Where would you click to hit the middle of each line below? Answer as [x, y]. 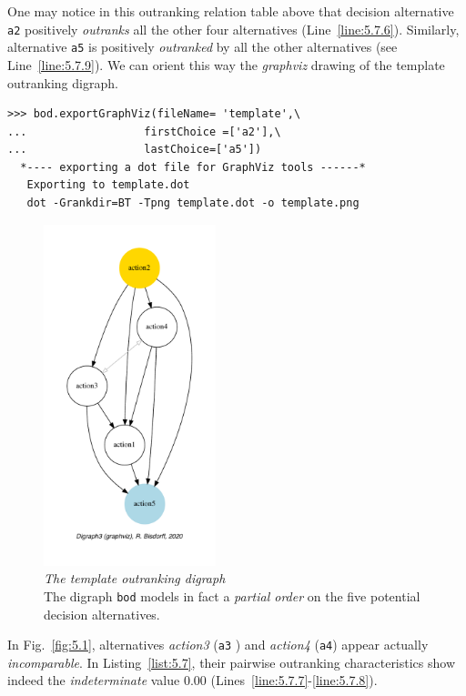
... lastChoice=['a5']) [135, 150]
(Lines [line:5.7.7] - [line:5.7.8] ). [294, 680]
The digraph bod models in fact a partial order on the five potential [232, 595]
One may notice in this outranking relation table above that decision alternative [231, 11]
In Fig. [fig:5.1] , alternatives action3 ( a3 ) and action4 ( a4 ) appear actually [218, 645]
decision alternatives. [102, 614]
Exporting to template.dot [108, 185]
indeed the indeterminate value [94, 680]
